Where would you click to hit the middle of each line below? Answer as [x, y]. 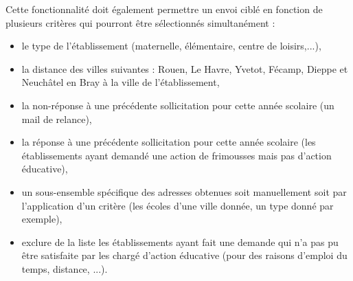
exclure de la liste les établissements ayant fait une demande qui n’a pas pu [180, 241]
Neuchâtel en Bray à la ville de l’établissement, [121, 82]
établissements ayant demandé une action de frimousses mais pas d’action [176, 155]
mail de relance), [57, 119]
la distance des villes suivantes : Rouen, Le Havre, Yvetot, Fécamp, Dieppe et [185, 68]
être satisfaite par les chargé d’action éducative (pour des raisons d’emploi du [184, 255]
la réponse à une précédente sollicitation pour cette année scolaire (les [169, 142]
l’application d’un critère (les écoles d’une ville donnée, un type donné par [178, 205]
